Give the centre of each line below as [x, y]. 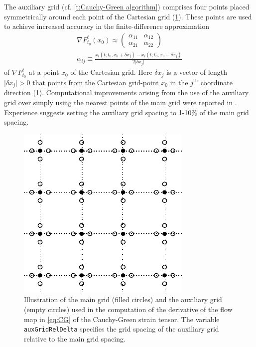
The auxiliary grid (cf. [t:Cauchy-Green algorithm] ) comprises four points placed [127, 6]
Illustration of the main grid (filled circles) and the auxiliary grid [123, 299]
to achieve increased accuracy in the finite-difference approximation [107, 26]
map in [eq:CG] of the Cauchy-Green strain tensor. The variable [122, 319]
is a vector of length [197, 72]
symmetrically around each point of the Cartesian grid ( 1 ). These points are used [128, 16]
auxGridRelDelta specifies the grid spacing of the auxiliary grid [122, 329]
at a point [44, 72]
